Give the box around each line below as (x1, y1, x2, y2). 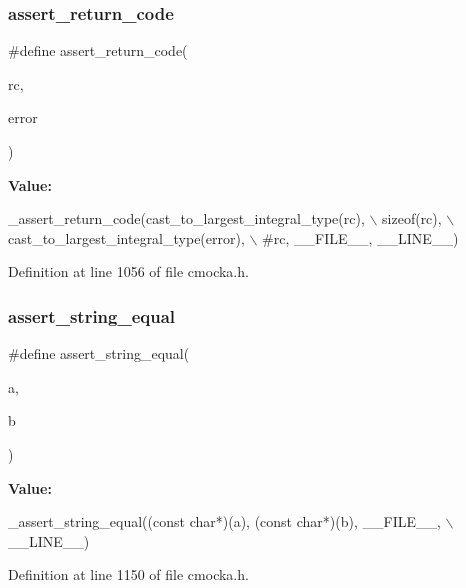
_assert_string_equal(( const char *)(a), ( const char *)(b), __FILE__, (8, 511, 441, 532)
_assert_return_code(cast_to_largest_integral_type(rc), (8, 208, 365, 229)
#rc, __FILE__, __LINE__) (262, 227, 459, 248)
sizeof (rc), (382, 208, 442, 229)
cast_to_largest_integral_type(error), (8, 227, 245, 248)
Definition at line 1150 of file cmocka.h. (8, 564, 249, 585)
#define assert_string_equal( (8, 343, 190, 364)
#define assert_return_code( (8, 40, 188, 61)
